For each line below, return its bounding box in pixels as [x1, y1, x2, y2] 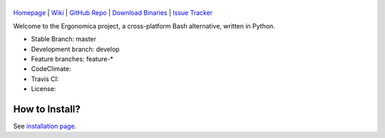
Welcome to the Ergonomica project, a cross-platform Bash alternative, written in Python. [13, 21, 276, 30]
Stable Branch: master [31, 35, 96, 43]
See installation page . [13, 122, 77, 131]
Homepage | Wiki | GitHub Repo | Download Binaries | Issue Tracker [13, 9, 213, 17]
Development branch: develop [31, 45, 120, 53]
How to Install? [13, 103, 81, 115]
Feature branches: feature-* [31, 54, 114, 63]
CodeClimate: [31, 65, 71, 73]
